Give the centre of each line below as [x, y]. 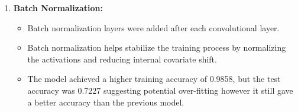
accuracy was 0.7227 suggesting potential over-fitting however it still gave [160, 90]
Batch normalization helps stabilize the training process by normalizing [157, 47]
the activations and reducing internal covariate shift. [122, 59]
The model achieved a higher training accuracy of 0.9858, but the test [154, 79]
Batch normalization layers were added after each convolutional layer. [153, 27]
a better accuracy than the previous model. [106, 102]
